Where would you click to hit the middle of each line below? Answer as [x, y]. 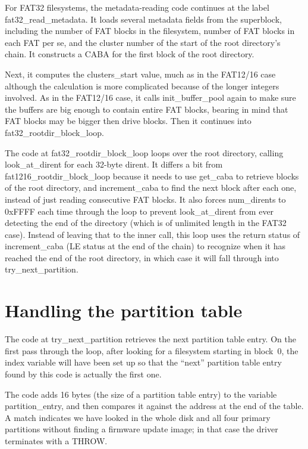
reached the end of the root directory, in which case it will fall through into [142, 257]
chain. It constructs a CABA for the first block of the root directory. [130, 54]
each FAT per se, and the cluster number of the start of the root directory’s [143, 42]
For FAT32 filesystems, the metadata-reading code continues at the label [137, 7]
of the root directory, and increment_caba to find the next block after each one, [151, 188]
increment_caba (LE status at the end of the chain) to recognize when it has [145, 246]
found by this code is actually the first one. [83, 374]
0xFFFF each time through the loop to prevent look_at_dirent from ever [139, 211]
